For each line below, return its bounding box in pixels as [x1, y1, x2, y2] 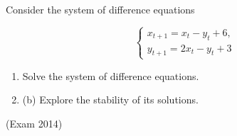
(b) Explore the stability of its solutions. [22, 92, 199, 107]
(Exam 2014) [6, 115, 63, 130]
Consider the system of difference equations [6, 2, 195, 16]
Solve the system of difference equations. [22, 68, 199, 83]
